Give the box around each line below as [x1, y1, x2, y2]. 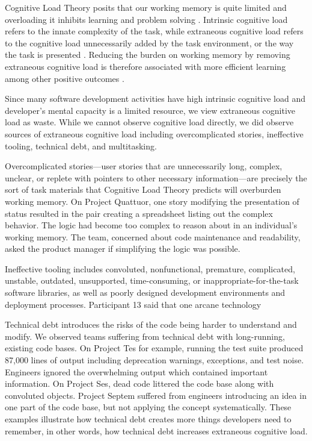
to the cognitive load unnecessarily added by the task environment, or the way [5, 36, 294, 49]
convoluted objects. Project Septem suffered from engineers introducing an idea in [5, 389, 307, 401]
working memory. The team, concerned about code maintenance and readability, [5, 230, 301, 243]
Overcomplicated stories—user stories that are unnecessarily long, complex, [5, 160, 283, 172]
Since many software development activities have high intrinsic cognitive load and [5, 92, 306, 105]
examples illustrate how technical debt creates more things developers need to [5, 413, 292, 425]
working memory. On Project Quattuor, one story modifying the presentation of [5, 195, 299, 207]
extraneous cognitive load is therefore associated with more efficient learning [5, 60, 286, 72]
